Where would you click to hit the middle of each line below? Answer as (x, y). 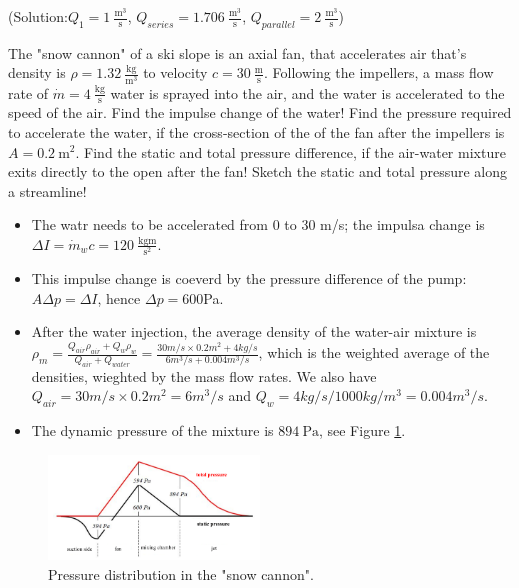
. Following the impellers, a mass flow (378, 72)
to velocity (175, 72)
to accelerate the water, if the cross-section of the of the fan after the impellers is (256, 131)
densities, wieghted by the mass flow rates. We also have (204, 375)
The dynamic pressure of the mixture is (152, 430)
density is (37, 72)
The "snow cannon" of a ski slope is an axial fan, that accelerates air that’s (237, 52)
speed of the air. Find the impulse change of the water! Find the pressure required (260, 112)
